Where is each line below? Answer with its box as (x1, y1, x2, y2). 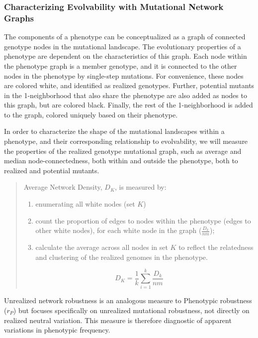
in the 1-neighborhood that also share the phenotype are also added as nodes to (4, 90, 247, 100)
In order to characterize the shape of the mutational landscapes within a (4, 126, 225, 136)
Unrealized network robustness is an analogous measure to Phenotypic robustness (4, 295, 252, 306)
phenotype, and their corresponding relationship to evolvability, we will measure (4, 136, 248, 146)
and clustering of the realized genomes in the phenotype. (35, 251, 208, 262)
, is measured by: (115, 182, 167, 192)
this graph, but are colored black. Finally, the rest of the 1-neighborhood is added (4, 100, 253, 110)
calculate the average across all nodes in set (35, 242, 168, 252)
